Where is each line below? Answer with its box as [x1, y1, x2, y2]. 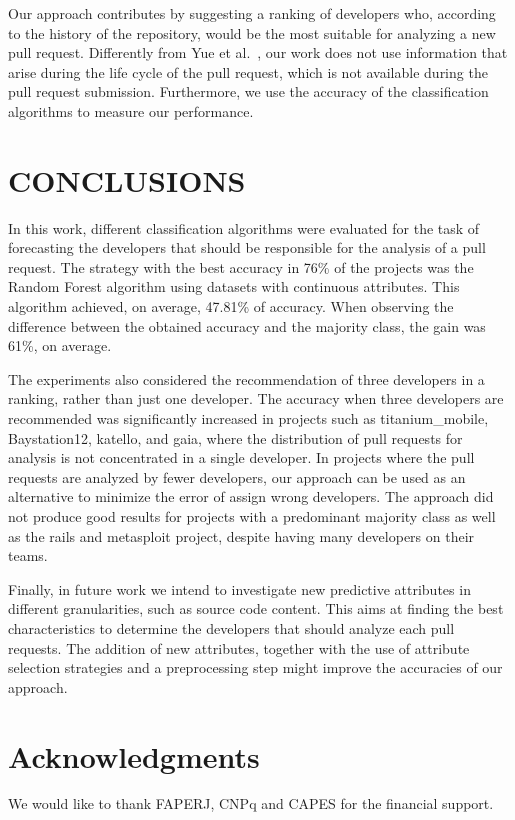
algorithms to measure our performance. [8, 100, 254, 121]
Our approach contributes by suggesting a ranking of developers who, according [8, 3, 496, 23]
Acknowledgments [8, 735, 260, 776]
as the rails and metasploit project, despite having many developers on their [8, 525, 475, 546]
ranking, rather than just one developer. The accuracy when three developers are [8, 388, 504, 409]
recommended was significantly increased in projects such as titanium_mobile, [8, 408, 489, 429]
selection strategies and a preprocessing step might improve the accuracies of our [8, 657, 503, 678]
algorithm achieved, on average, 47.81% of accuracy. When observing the [8, 296, 454, 317]
